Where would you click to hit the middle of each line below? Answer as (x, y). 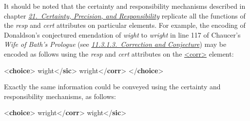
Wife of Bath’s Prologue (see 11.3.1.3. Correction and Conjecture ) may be (115, 44)
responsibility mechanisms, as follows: (60, 96)
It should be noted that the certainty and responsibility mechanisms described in (125, 6)
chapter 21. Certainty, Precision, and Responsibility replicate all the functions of (125, 15)
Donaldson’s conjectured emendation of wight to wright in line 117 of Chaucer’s (122, 34)
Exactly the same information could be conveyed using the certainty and (112, 87)
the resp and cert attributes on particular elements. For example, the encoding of (125, 25)
